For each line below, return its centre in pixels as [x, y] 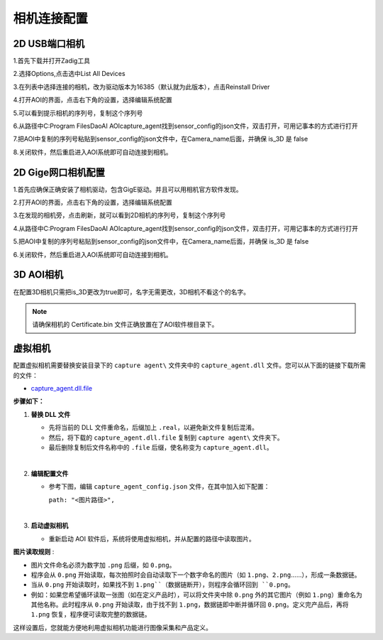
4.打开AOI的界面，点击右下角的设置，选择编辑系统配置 [93, 100]
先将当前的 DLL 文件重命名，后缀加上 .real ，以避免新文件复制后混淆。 [153, 428]
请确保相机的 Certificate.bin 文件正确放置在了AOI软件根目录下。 [125, 325]
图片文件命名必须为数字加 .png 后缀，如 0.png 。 [103, 565]
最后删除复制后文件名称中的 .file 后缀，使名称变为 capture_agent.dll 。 [161, 447]
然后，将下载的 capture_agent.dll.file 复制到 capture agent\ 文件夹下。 [166, 438]
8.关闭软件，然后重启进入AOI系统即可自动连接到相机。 [93, 152]
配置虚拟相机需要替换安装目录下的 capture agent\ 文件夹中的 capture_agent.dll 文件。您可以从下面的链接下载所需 [190, 365]
